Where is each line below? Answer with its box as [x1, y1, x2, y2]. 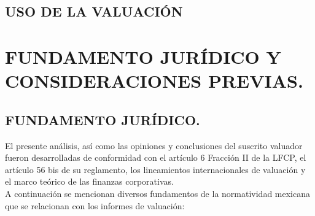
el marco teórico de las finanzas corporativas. [5, 175, 174, 188]
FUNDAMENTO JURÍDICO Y [5, 44, 281, 69]
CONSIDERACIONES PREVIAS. [5, 68, 303, 93]
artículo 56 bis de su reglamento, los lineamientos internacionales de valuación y [5, 163, 306, 175]
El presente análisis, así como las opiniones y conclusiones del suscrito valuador [5, 139, 303, 152]
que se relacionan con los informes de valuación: [5, 199, 185, 212]
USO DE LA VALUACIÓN [5, 2, 183, 21]
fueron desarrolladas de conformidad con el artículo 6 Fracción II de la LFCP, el [5, 151, 306, 164]
